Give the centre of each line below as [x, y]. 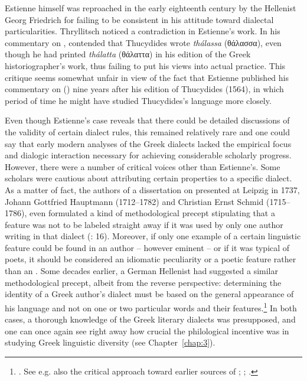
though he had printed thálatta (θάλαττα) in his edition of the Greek [128, 54]
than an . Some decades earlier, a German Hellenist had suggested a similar [141, 271]
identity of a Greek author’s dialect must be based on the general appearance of [149, 294]
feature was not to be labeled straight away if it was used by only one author [144, 224]
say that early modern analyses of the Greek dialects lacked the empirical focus [148, 143]
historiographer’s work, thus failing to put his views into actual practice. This [145, 65]
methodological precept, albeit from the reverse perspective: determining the [143, 282]
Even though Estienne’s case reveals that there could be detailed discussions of [147, 120]
